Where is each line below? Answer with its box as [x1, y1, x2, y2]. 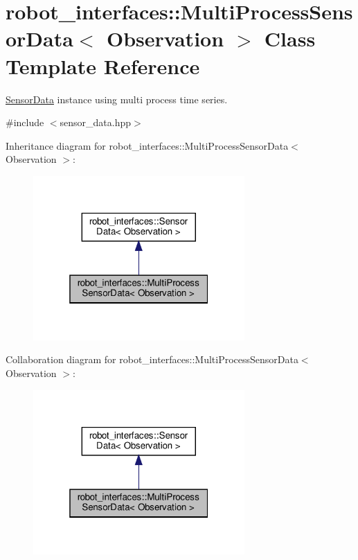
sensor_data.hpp [60, 115, 132, 130]
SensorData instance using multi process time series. [6, 91, 228, 106]
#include [6, 115, 44, 130]
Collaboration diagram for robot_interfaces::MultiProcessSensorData [6, 352, 298, 367]
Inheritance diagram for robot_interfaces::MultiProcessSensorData [6, 138, 289, 152]
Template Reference [6, 51, 200, 80]
